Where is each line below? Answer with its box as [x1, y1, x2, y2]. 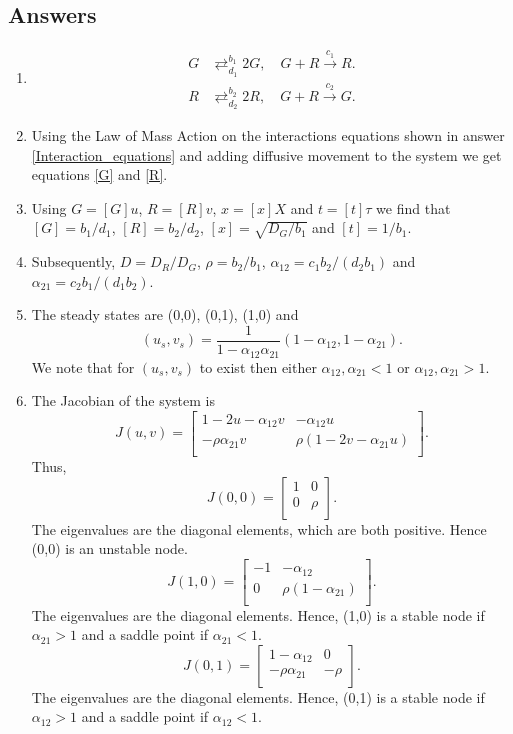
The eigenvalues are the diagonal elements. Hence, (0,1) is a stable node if [31, 686, 485, 707]
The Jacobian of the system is [31, 390, 215, 411]
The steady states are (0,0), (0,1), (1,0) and [31, 304, 299, 325]
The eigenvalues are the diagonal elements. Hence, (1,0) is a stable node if [31, 604, 485, 625]
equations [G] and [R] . [31, 164, 168, 185]
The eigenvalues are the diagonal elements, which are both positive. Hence [31, 518, 487, 539]
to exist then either [199, 356, 317, 377]
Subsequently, [31, 251, 116, 272]
